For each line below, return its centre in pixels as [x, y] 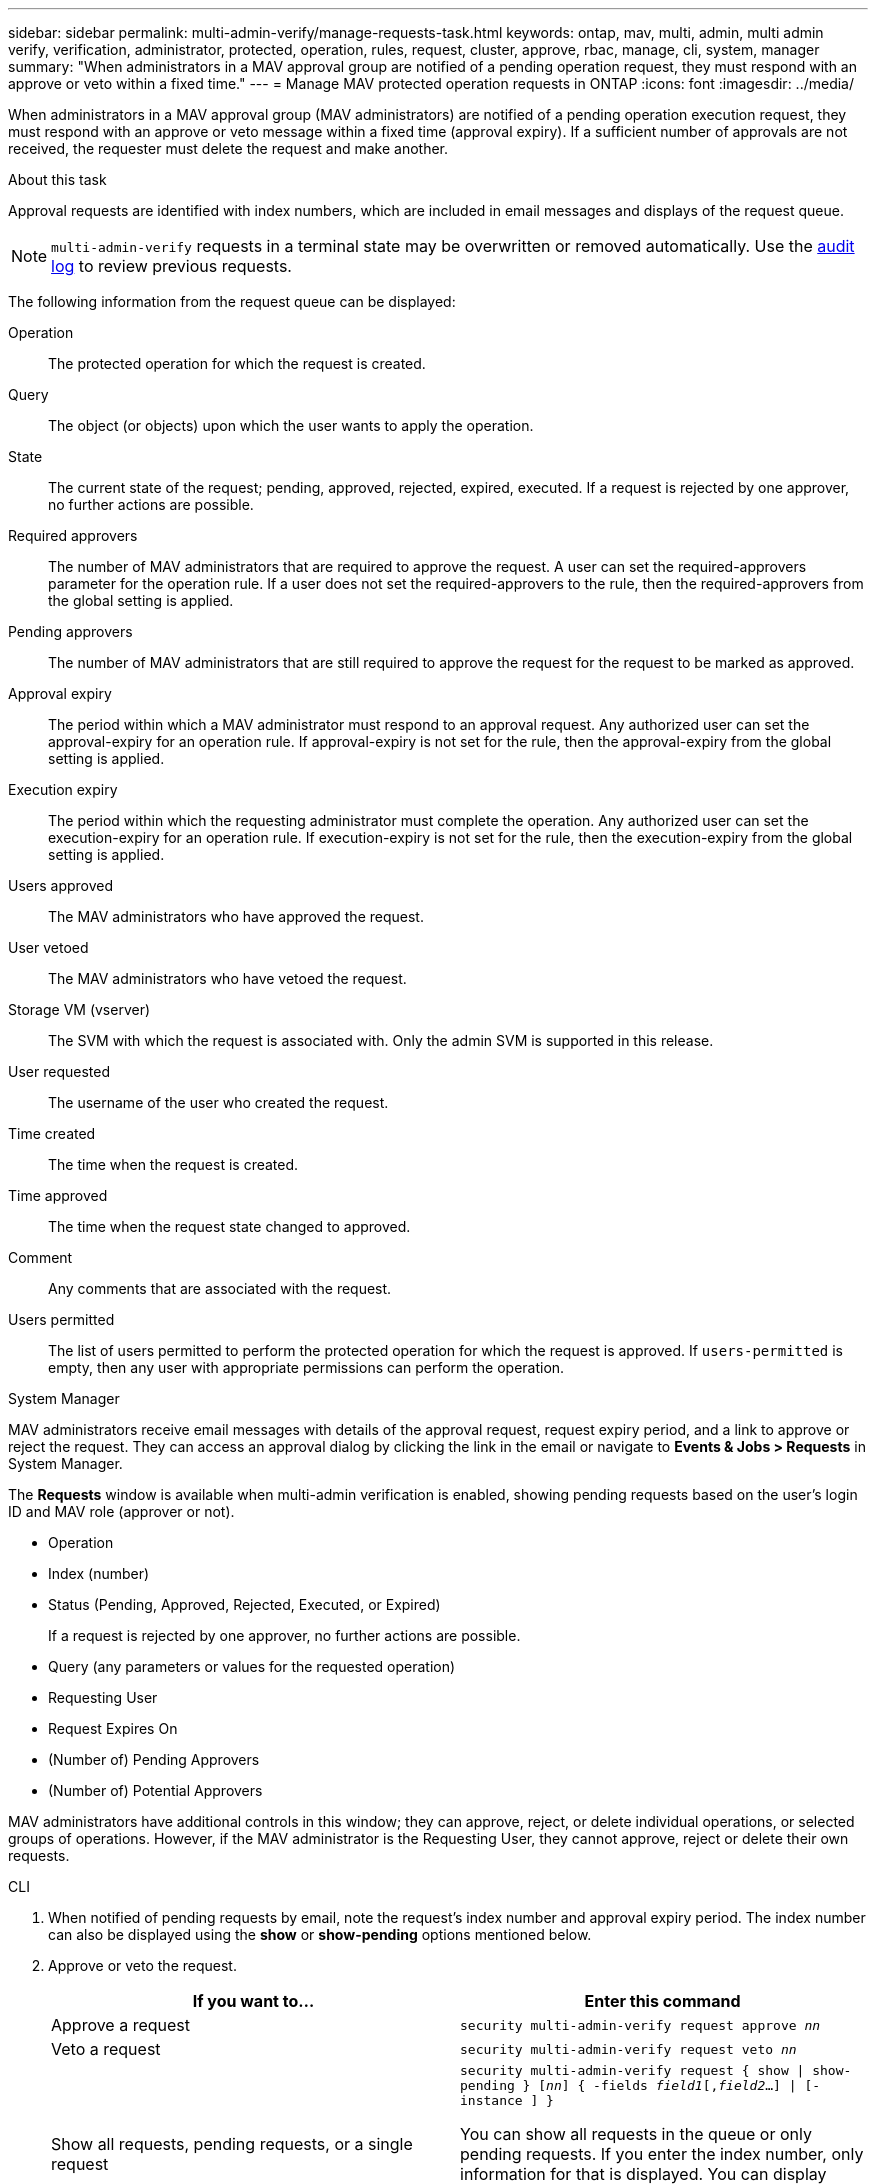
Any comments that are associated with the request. [220, 1288]
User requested [59, 1071]
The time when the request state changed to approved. [229, 1226]
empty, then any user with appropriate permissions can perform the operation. [306, 1367]
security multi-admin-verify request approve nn [640, 2025]
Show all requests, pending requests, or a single [232, 2143]
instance [491, 2100]
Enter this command [662, 2001]
